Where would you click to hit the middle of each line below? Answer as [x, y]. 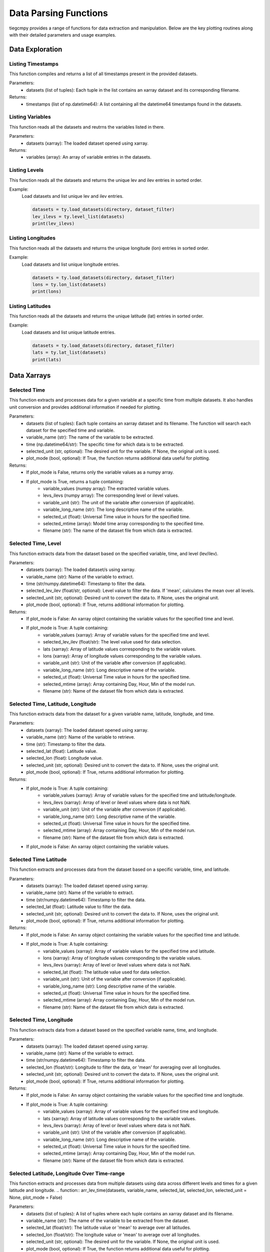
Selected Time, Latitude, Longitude [53, 704]
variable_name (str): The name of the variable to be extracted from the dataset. [108, 1220]
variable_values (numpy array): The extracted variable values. [106, 489]
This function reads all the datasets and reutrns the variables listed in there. [87, 127]
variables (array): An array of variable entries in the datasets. [89, 157]
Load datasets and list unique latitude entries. [69, 332]
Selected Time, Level [35, 543]
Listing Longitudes [32, 238]
